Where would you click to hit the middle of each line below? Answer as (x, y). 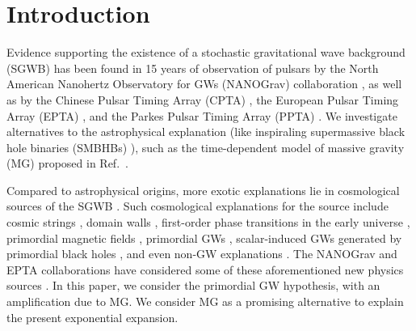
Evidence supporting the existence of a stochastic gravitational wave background (206, 52)
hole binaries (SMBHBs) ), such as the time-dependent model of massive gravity (206, 147)
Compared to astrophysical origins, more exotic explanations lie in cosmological (203, 190)
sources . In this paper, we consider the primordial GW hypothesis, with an (193, 285)
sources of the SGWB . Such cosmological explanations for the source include (197, 206)
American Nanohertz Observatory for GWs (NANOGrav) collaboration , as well (204, 84)
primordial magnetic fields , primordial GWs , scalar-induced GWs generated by (204, 238)
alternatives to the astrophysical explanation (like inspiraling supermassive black (206, 132)
